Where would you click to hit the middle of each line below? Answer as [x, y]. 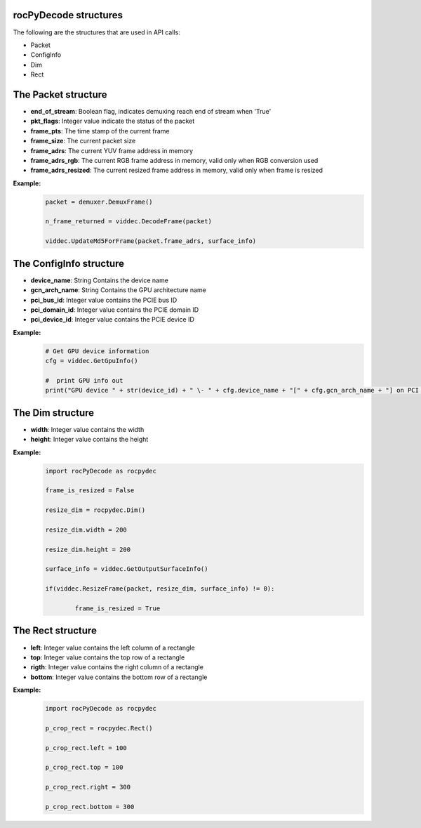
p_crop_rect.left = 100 [86, 748]
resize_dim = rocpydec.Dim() [95, 510]
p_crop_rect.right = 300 [88, 787]
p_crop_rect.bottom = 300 [90, 807]
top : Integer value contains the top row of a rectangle [108, 657]
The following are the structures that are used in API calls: [96, 32]
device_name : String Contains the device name [99, 280]
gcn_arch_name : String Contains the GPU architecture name [118, 290]
